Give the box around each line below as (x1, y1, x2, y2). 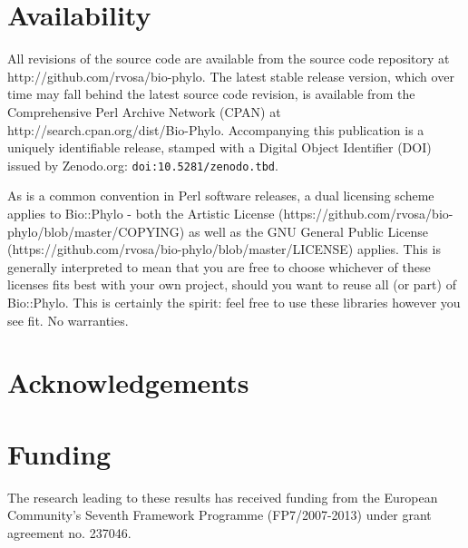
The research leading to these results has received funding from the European (7, 487, 438, 506)
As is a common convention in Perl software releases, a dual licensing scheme (7, 186, 434, 205)
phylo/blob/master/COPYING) (7, 221, 185, 240)
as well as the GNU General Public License (188, 221, 429, 240)
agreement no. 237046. (7, 523, 132, 542)
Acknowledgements (7, 364, 249, 401)
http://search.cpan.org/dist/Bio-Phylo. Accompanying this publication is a (7, 120, 424, 139)
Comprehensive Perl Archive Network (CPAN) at (7, 102, 281, 121)
